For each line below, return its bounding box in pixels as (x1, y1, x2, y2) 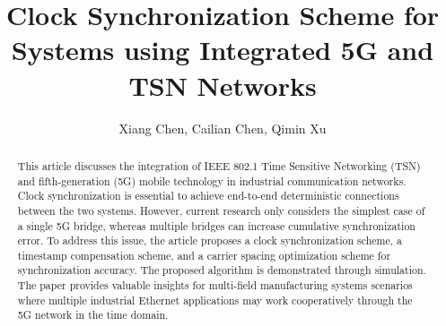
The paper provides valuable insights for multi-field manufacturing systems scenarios (17, 278, 413, 293)
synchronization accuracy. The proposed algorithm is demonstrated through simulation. (17, 262, 426, 278)
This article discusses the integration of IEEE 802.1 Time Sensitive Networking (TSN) (17, 158, 421, 173)
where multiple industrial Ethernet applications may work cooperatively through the (17, 292, 413, 307)
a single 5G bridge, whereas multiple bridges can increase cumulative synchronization (17, 218, 415, 233)
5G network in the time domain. (17, 307, 169, 322)
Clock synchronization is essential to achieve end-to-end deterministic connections (17, 188, 399, 203)
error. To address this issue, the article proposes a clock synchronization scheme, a (17, 233, 402, 248)
